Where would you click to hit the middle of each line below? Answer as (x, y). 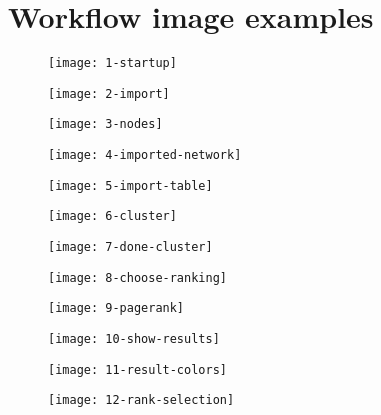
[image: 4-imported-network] (145, 155)
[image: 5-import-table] (130, 185)
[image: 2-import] (109, 93)
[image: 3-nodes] (105, 124)
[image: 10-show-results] (134, 339)
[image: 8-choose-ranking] (137, 277)
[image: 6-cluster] (112, 216)
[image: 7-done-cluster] (130, 247)
